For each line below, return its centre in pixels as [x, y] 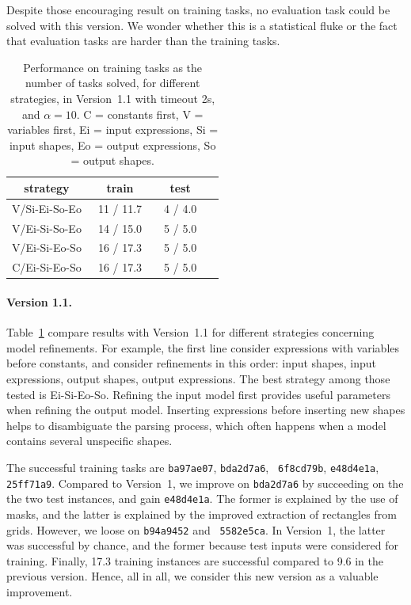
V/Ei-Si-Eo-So [47, 247]
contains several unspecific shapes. [89, 441]
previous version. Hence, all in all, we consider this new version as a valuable [192, 576]
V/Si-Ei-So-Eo [47, 208]
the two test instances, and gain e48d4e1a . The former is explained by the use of [202, 498]
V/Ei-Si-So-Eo [47, 228]
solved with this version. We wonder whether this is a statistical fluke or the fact [202, 25]
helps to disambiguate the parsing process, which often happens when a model [196, 425]
